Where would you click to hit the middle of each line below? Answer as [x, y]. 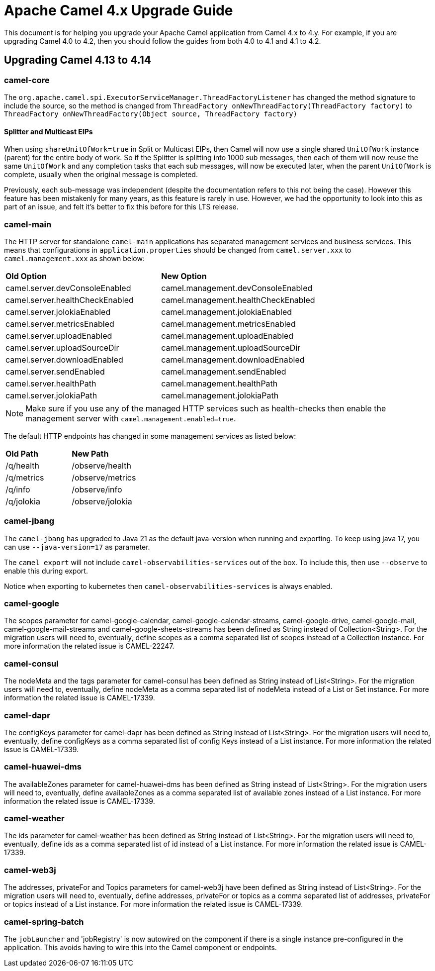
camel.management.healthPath [219, 383]
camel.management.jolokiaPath [220, 395]
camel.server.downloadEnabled [64, 359]
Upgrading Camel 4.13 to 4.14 [78, 60]
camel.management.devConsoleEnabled [237, 288]
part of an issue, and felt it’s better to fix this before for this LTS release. [121, 207]
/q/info [18, 489]
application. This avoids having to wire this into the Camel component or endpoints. [140, 947]
